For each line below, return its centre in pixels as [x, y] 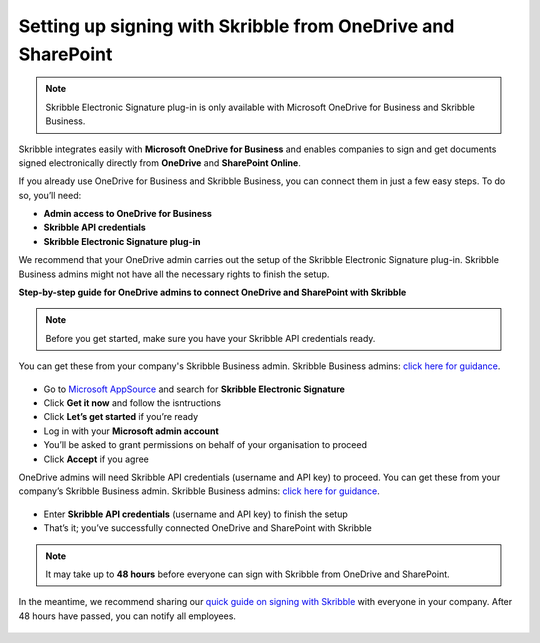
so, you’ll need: [50, 195]
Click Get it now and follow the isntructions [132, 402]
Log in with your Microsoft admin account [131, 431]
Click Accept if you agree [96, 459]
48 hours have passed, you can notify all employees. [127, 616]
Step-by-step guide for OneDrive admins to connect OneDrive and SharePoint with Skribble [212, 292]
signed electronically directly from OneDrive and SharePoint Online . [160, 162]
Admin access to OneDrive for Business [127, 214]
